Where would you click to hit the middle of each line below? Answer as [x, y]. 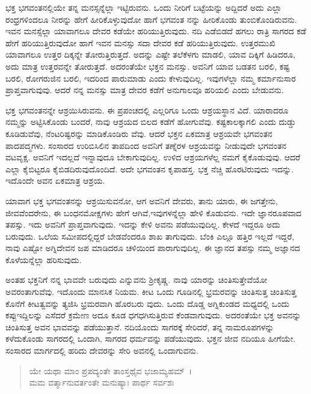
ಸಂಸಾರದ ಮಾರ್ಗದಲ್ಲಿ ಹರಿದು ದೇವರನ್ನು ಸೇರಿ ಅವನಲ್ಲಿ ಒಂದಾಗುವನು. [102, 350]
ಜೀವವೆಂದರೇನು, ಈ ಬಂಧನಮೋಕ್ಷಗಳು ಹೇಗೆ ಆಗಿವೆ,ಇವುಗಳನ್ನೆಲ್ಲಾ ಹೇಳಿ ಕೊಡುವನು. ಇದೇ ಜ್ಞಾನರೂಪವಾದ [154, 212]
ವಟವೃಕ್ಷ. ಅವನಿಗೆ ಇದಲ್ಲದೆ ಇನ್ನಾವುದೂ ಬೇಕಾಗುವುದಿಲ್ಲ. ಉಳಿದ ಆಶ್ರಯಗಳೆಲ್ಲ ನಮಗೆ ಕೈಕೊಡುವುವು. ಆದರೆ [153, 157]
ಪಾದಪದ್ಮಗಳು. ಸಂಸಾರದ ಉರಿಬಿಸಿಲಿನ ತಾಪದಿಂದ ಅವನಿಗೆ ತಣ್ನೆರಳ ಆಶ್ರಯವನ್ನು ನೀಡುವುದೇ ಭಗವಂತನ [146, 145]
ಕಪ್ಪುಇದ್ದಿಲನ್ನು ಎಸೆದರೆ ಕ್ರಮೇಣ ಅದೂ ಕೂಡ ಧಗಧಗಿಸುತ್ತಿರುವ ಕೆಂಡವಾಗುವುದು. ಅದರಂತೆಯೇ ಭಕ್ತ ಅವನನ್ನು [153, 315]
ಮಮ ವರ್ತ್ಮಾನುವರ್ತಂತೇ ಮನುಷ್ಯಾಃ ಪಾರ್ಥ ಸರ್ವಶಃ [102, 382]
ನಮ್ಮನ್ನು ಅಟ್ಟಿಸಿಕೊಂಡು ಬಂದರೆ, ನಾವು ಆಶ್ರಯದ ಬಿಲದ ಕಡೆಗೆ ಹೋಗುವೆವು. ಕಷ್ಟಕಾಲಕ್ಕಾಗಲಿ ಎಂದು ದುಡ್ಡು [151, 122]
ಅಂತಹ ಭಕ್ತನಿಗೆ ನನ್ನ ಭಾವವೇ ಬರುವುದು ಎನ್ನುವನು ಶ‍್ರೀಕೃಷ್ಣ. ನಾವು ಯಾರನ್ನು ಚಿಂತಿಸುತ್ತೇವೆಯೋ [137, 280]
